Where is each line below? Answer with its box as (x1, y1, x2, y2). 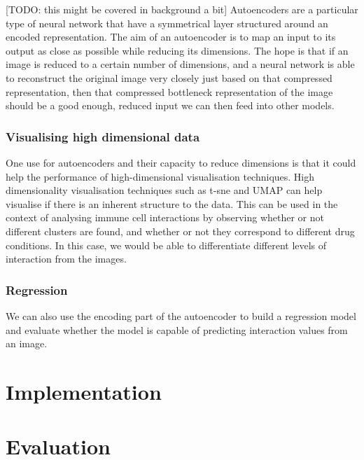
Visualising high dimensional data (6, 127, 200, 145)
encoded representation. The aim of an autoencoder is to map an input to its (6, 29, 336, 44)
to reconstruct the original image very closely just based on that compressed (6, 70, 332, 85)
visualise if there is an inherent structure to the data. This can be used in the (6, 196, 338, 211)
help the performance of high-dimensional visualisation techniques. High (6, 169, 315, 183)
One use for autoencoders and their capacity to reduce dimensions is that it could (6, 155, 356, 169)
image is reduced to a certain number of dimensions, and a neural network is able (6, 57, 355, 71)
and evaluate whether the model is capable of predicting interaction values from (6, 322, 348, 337)
